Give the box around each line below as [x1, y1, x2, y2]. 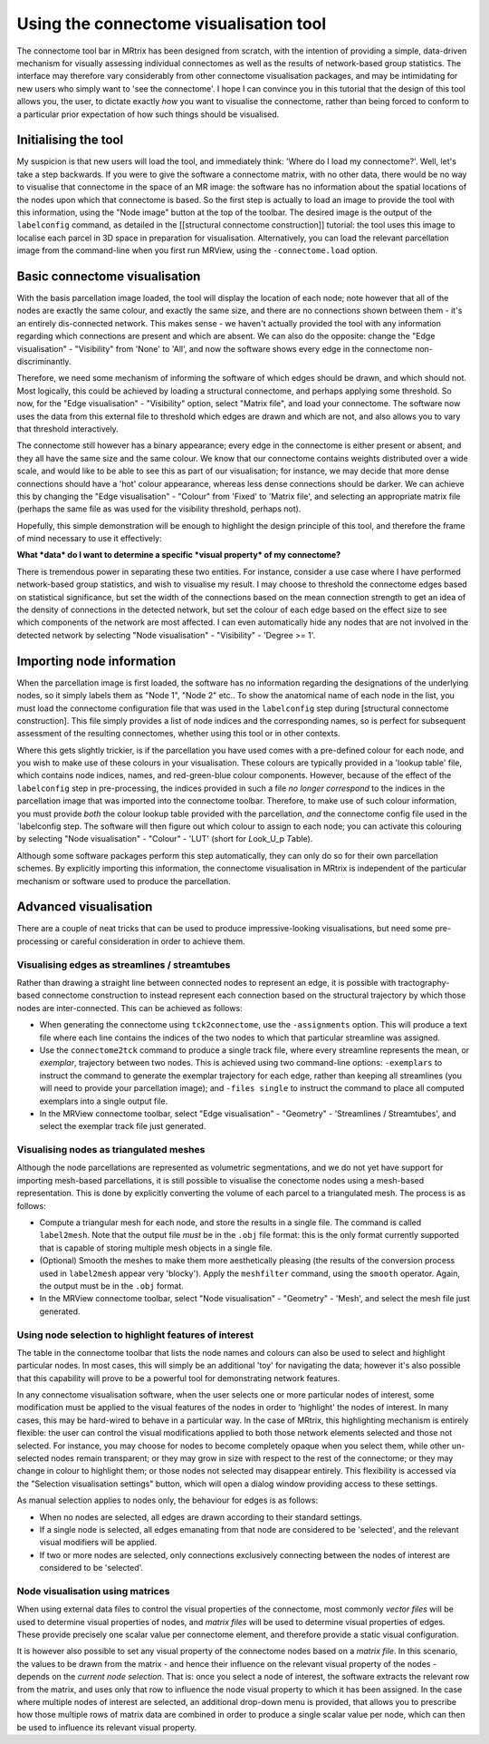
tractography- [398, 978, 450, 989]
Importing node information [16, 653, 177, 668]
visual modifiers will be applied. [39, 1537, 158, 1548]
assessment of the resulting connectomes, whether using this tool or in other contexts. [16, 728, 340, 739]
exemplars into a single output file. [39, 1096, 168, 1106]
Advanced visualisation [16, 899, 153, 915]
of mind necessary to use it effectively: [16, 533, 162, 544]
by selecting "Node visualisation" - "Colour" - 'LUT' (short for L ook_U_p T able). [16, 833, 313, 844]
